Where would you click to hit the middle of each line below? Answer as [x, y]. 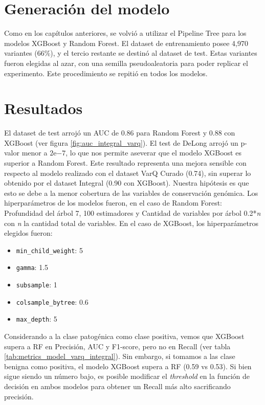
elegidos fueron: [28, 233]
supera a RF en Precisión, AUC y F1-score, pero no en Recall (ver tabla [117, 346]
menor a [35, 153]
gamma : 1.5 [32, 267]
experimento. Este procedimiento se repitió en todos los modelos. [106, 73]
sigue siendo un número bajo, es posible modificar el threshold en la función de [127, 376]
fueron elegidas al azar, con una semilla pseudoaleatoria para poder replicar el [126, 63]
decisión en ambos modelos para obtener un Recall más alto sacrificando [117, 386]
